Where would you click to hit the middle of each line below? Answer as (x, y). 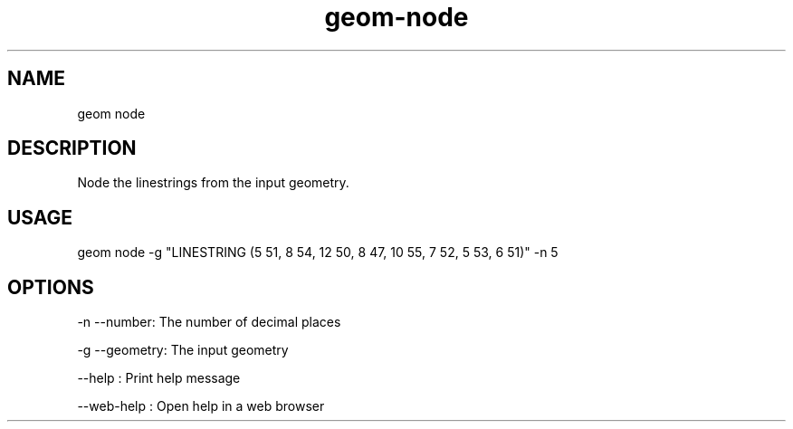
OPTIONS (51, 287)
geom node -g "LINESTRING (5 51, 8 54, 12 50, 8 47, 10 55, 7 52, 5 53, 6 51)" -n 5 (318, 253)
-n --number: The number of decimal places (209, 322)
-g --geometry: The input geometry (183, 350)
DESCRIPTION (72, 148)
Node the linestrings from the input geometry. (213, 183)
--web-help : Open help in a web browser (201, 406)
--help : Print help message (159, 378)
